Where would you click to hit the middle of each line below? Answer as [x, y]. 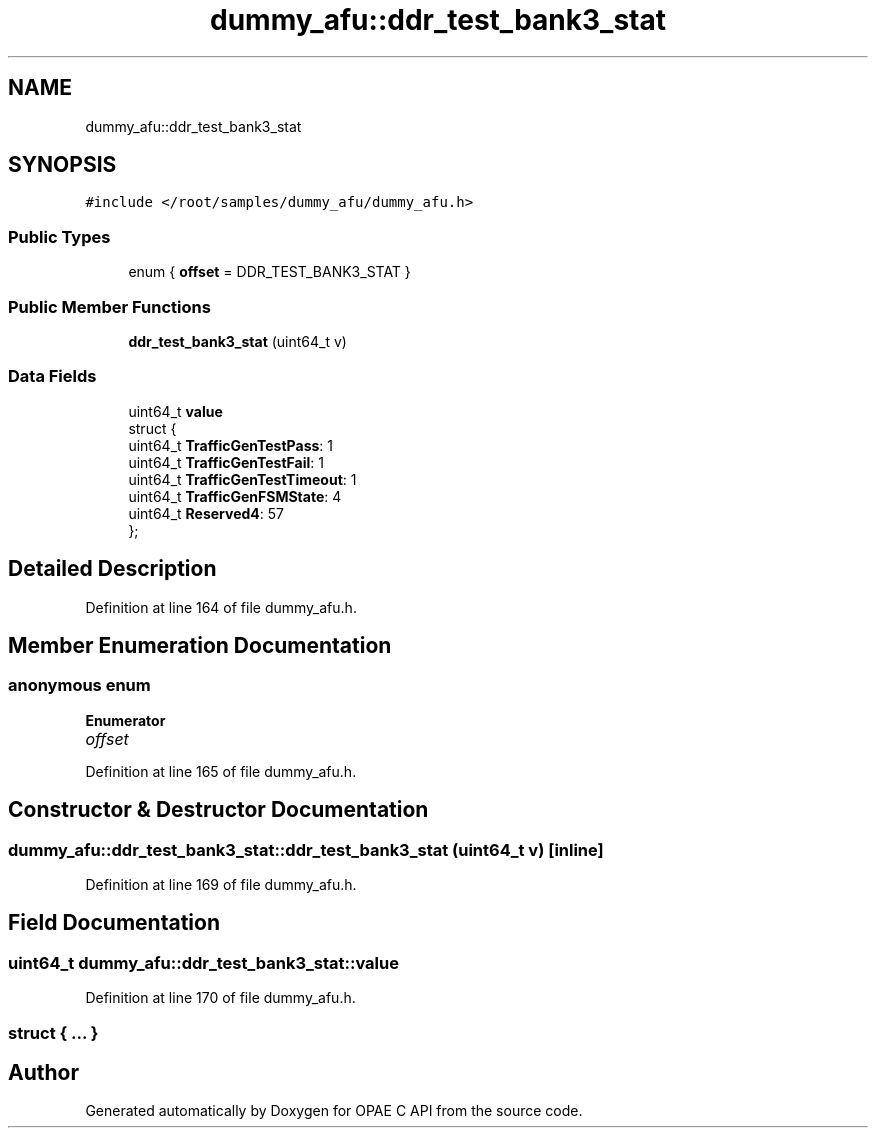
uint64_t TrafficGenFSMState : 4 [235, 496]
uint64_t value [175, 411]
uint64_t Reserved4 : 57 [206, 513]
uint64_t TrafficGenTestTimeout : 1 [242, 479]
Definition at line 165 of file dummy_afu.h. [221, 771]
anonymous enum [79, 685]
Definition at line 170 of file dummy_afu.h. [220, 998]
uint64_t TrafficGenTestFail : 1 [226, 462]
